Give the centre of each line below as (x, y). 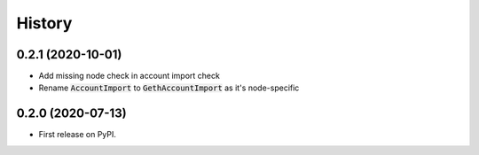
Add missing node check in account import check (130, 76)
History (44, 23)
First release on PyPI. (78, 135)
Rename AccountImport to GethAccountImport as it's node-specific (169, 88)
